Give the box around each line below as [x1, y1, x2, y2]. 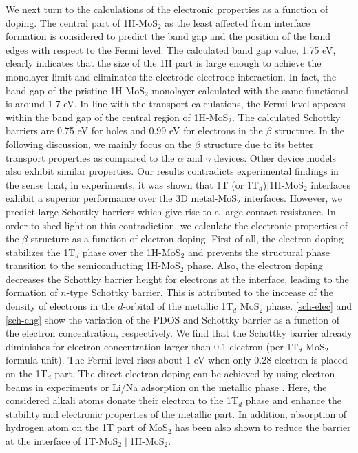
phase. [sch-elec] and [266, 299, 352, 313]
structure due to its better [203, 136, 314, 151]
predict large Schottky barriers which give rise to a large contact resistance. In [6, 204, 336, 218]
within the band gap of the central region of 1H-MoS [6, 109, 229, 124]
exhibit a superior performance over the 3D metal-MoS [6, 191, 238, 205]
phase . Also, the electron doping [187, 258, 323, 273]
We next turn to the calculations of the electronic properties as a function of [6, 2, 328, 16]
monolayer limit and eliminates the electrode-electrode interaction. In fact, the [6, 69, 337, 83]
